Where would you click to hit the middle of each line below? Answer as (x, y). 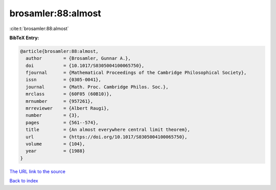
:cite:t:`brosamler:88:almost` (39, 29)
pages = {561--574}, (62, 123)
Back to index (24, 181)
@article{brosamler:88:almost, (60, 51)
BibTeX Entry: (24, 38)
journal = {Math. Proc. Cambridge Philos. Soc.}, (97, 87)
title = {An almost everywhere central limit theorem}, (108, 130)
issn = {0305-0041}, (64, 80)
